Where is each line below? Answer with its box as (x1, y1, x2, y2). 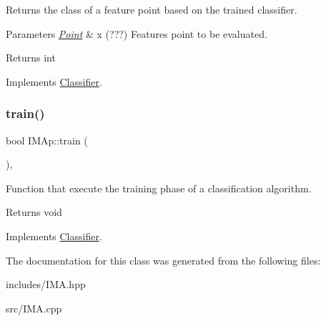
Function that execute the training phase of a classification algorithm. (6, 180, 312, 195)
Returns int (6, 50, 56, 65)
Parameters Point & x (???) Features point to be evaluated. (6, 26, 267, 41)
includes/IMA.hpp (6, 277, 86, 292)
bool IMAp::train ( (6, 132, 88, 147)
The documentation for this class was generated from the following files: (6, 252, 321, 267)
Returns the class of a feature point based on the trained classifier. (6, 2, 297, 16)
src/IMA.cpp (6, 300, 62, 315)
